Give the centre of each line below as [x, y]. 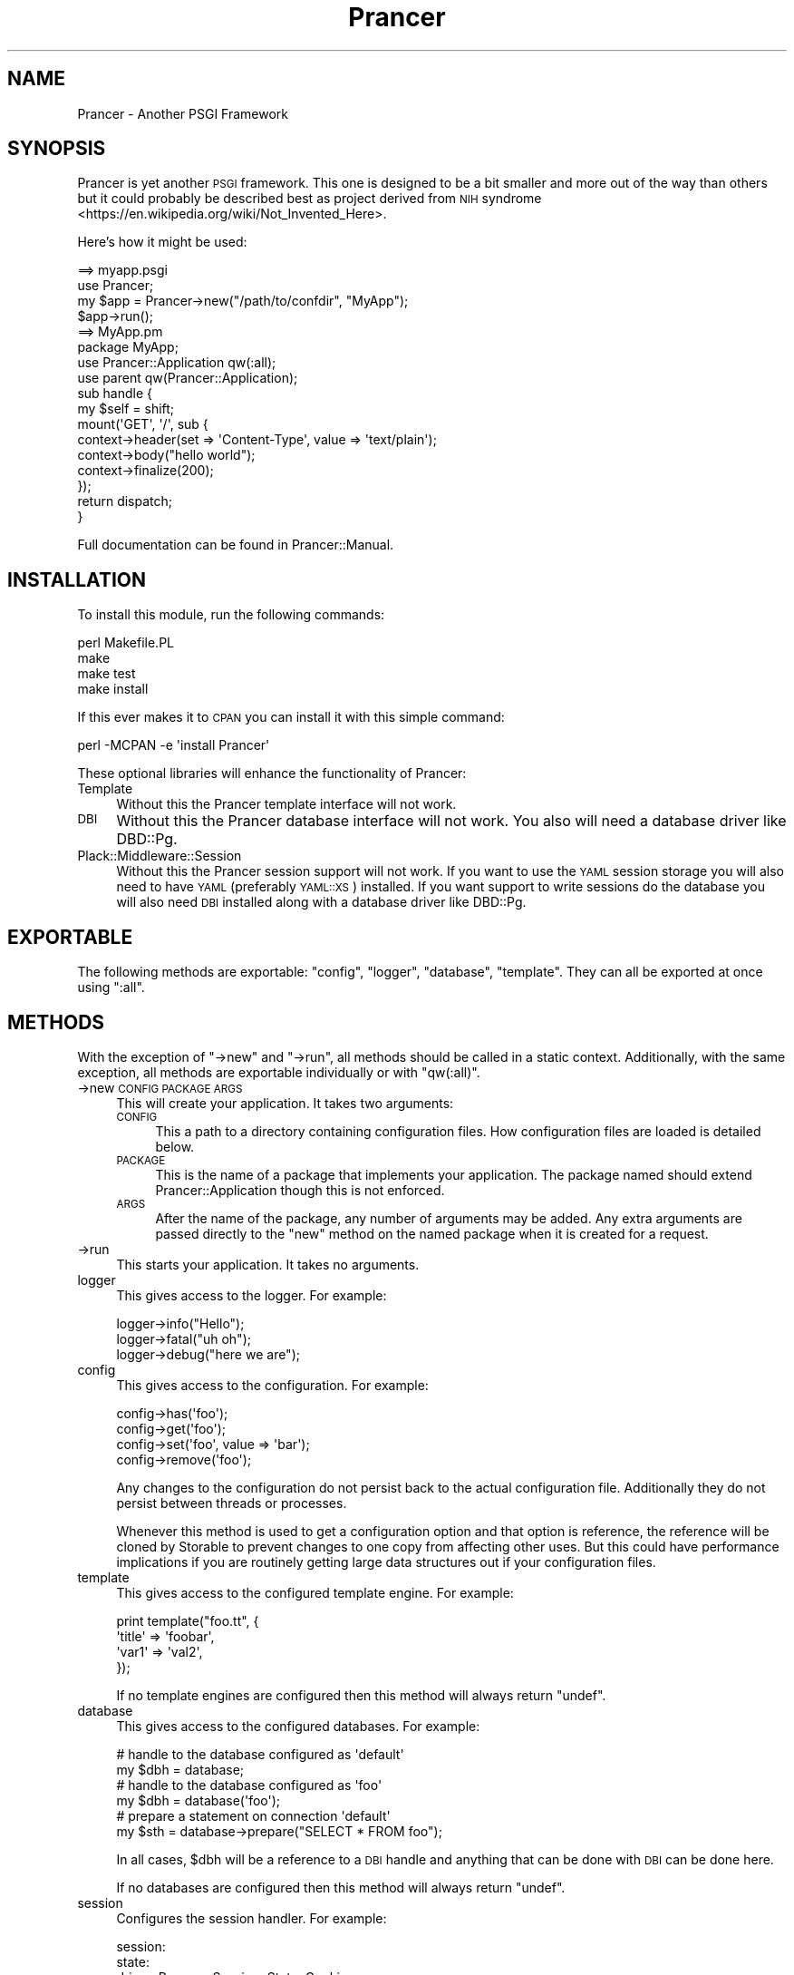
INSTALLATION [77, 579]
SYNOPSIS [57, 149]
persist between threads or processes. [232, 1503]
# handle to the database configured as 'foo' [249, 1785]
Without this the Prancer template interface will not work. [286, 804]
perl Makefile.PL [126, 643]
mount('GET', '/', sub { [143, 424]
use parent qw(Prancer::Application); [188, 378]
